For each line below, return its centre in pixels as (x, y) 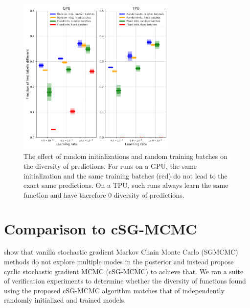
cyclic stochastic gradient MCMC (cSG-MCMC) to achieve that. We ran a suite (124, 271)
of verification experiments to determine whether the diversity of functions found (125, 281)
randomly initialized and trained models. (65, 300)
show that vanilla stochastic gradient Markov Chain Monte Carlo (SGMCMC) (121, 252)
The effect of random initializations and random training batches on (125, 156)
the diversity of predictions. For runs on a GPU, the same (110, 166)
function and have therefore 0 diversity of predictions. (104, 194)
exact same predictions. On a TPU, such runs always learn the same (126, 185)
